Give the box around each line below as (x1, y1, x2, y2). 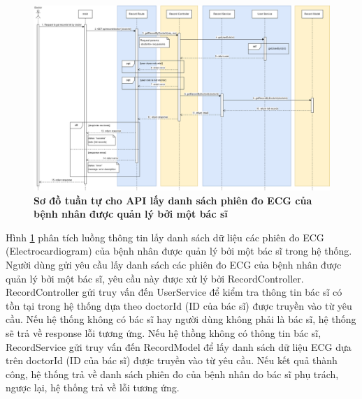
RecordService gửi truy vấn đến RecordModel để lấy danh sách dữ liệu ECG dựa (6, 339, 352, 354)
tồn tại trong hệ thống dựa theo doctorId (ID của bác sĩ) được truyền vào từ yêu (6, 298, 352, 313)
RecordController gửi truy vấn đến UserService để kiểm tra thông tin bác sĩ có (6, 285, 342, 299)
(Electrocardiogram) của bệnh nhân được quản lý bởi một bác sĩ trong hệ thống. (6, 243, 352, 258)
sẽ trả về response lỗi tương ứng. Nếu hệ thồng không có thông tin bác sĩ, (6, 325, 321, 340)
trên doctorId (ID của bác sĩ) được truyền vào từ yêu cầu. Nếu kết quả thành (6, 353, 338, 368)
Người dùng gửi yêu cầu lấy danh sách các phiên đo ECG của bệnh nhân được (6, 257, 342, 271)
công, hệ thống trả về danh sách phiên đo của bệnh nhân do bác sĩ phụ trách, (6, 366, 339, 381)
